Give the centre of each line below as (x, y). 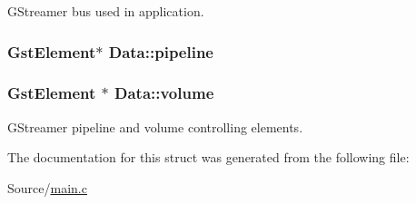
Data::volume (164, 93)
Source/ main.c (47, 187)
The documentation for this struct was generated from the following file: (208, 157)
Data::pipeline (161, 51)
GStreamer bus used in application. (106, 11)
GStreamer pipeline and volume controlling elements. (155, 126)
